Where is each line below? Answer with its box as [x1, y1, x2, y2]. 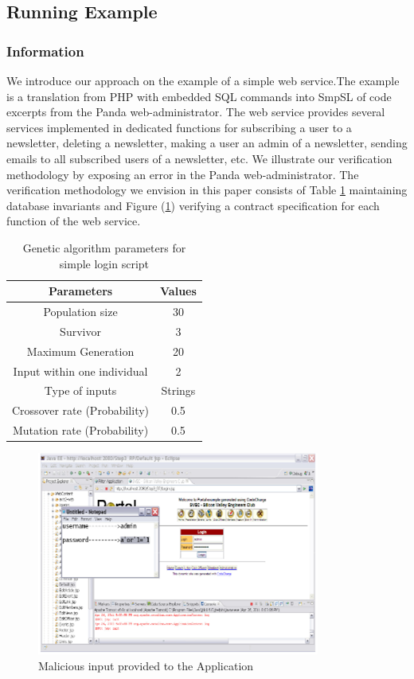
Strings [161, 382, 196, 399]
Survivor [60, 322, 101, 339]
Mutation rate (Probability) [12, 422, 149, 439]
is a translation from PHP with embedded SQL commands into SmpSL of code [6, 88, 392, 104]
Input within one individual [13, 362, 148, 379]
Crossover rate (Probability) [12, 402, 150, 419]
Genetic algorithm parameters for [22, 239, 186, 256]
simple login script [59, 255, 150, 271]
